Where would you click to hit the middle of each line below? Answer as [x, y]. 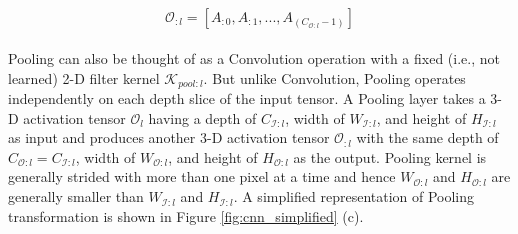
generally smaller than [76, 196]
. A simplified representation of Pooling [354, 196]
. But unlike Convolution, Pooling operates [334, 77]
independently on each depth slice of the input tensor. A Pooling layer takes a [247, 98]
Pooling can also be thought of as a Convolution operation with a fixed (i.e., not [254, 58]
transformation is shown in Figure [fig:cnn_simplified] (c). [186, 215]
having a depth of [202, 117]
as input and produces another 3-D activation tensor [169, 137]
